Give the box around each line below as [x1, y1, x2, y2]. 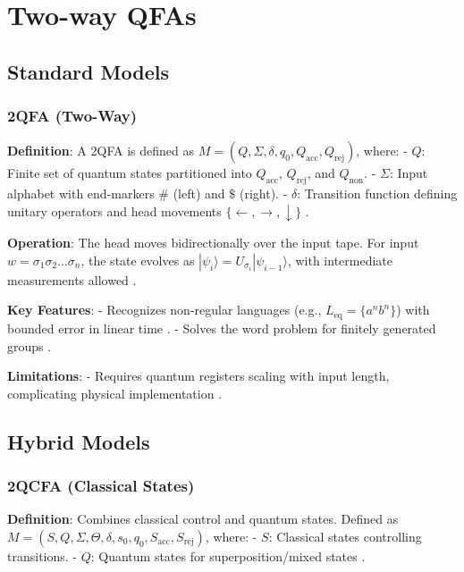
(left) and [173, 184, 225, 203]
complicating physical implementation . [7, 383, 223, 402]
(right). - [239, 184, 288, 203]
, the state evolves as [80, 250, 195, 269]
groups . [7, 336, 52, 355]
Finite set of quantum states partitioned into [7, 164, 252, 182]
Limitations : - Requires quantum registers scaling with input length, [7, 366, 390, 385]
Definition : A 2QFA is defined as [7, 141, 194, 160]
